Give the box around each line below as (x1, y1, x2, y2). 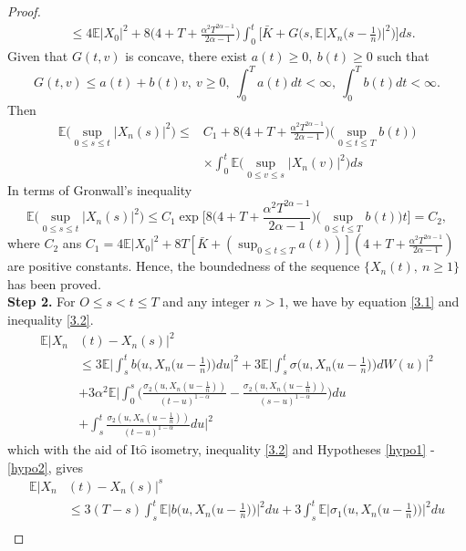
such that (377, 46, 430, 65)
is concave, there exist (125, 46, 248, 65)
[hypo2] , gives (7, 457, 83, 476)
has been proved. (7, 274, 101, 293)
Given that (7, 46, 68, 65)
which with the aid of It (7, 439, 140, 458)
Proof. (7, 2, 41, 20)
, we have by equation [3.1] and (285, 292, 460, 311)
